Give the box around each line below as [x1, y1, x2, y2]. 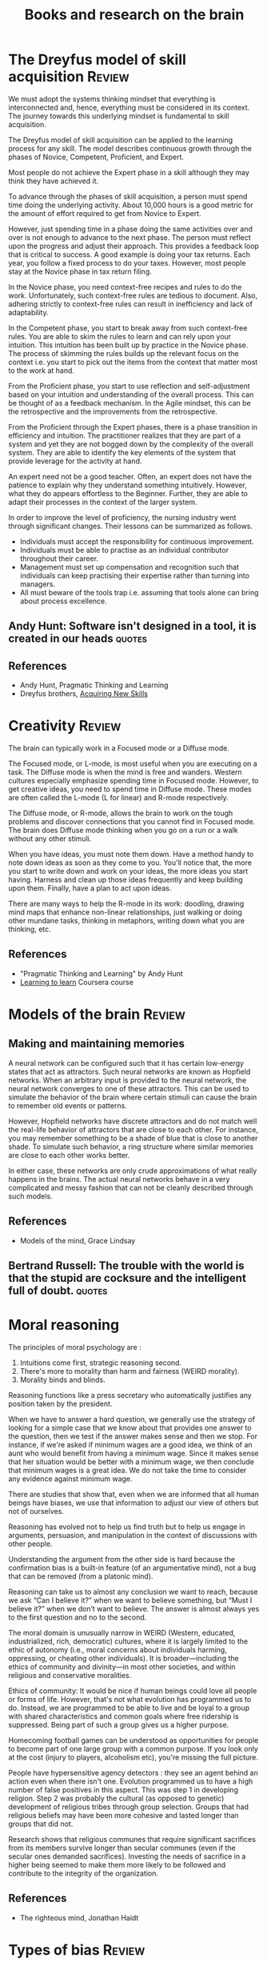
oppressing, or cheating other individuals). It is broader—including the [8, 1654, 239, 1664]
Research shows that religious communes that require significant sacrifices [8, 1835, 256, 1844]
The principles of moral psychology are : [8, 1343, 141, 1352]
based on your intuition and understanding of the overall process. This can [8, 390, 254, 399]
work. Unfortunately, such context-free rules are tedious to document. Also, [8, 290, 258, 300]
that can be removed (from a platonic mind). [8, 1572, 153, 1581]
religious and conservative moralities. [8, 1671, 132, 1680]
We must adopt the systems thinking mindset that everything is [8, 94, 216, 103]
